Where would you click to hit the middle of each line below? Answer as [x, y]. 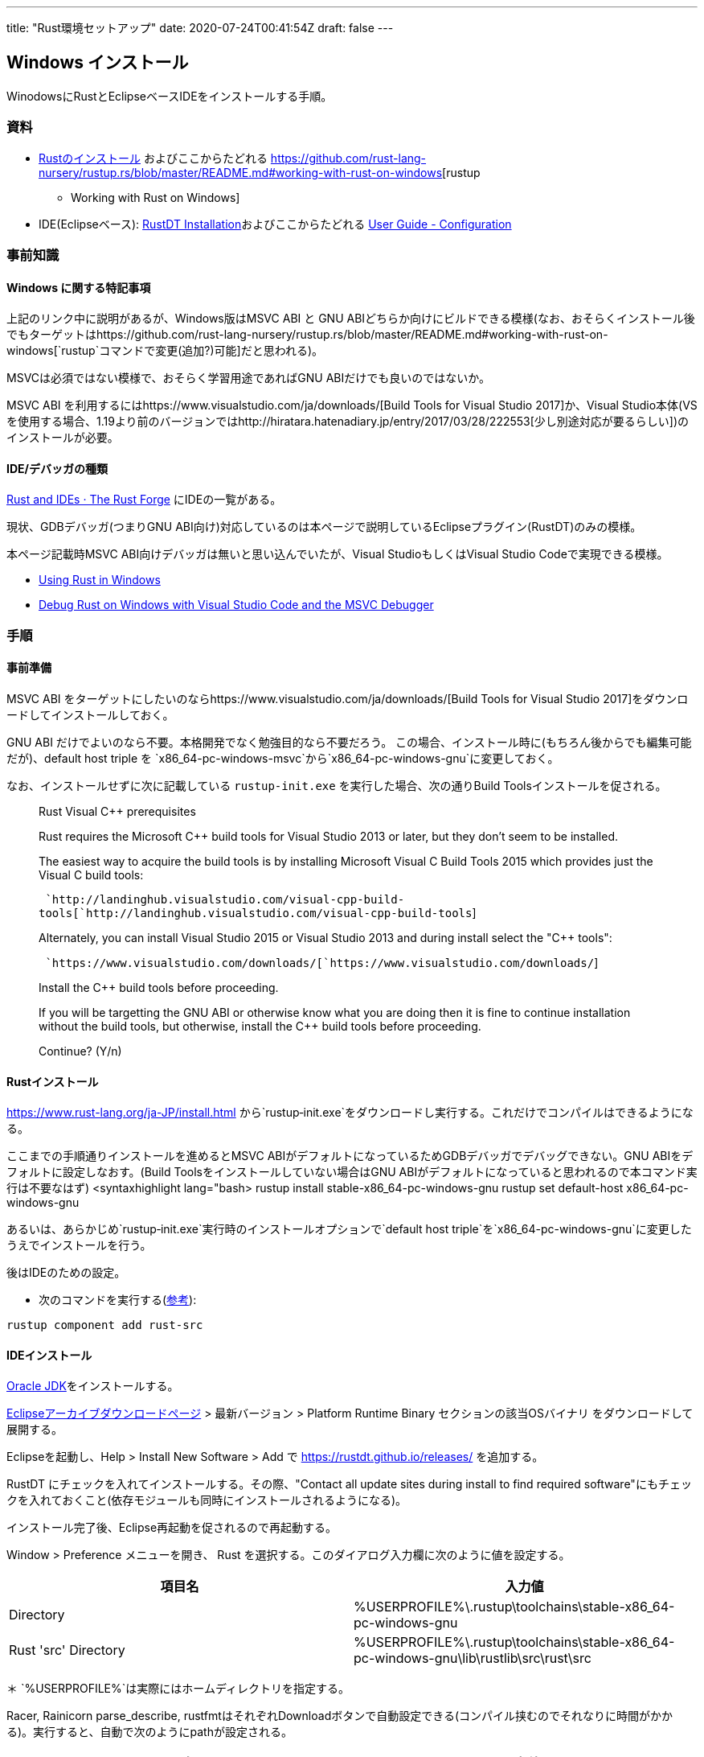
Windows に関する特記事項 [79, 287]
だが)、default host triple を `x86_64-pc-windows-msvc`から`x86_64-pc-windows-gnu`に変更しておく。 [283, 758]
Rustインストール [53, 1081]
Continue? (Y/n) [80, 1051]
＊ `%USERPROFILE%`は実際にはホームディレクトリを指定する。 [178, 1689]
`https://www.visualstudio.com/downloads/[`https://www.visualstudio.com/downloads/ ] [322, 963]
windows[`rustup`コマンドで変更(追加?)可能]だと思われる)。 [165, 351]
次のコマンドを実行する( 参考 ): [118, 1300]
